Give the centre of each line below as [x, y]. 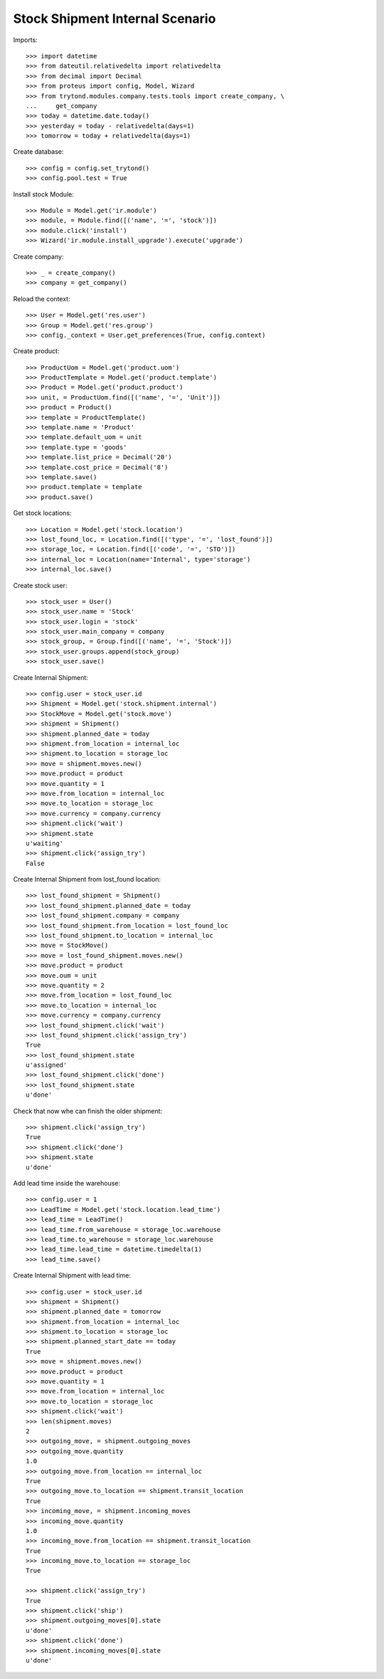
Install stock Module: [43, 194]
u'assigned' [47, 1065]
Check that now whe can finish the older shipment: [88, 1111]
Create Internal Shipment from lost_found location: [87, 879]
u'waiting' [45, 843]
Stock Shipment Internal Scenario [114, 19]
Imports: [26, 40]
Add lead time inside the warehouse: [67, 1183]
